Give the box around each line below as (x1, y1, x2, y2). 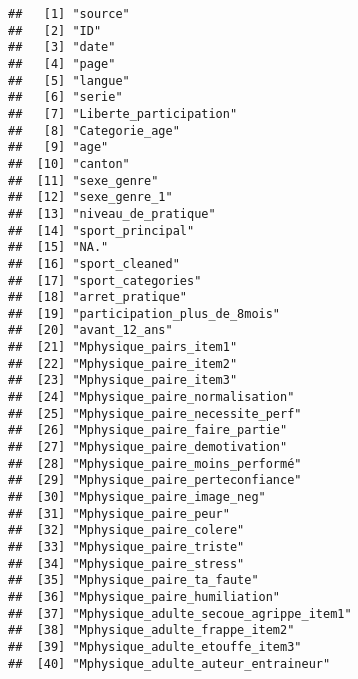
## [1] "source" (8, 7, 130, 21)
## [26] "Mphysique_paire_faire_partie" (8, 423, 288, 438)
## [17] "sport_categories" (8, 273, 202, 288)
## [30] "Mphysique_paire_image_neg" (8, 490, 266, 505)
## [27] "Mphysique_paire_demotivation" (8, 440, 288, 455)
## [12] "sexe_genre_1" (8, 190, 173, 205)
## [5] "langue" (8, 73, 130, 88)
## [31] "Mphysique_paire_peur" (8, 506, 230, 521)
